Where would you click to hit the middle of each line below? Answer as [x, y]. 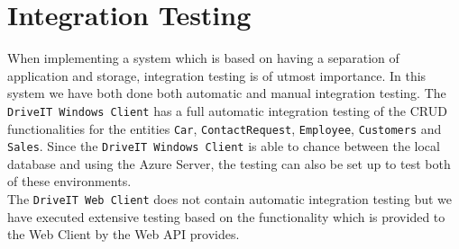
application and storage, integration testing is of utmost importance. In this [217, 75]
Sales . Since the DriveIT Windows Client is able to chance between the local [224, 146]
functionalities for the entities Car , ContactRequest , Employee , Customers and [225, 128]
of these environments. [69, 181]
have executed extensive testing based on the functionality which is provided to [226, 216]
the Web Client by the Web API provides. [124, 234]
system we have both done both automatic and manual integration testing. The [227, 93]
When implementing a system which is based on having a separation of [203, 58]
